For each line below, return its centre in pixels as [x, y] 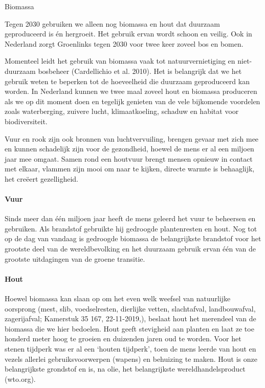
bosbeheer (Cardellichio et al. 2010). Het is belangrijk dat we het [140, 71]
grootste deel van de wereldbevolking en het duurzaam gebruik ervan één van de [130, 249]
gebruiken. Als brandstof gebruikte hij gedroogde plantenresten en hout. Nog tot [131, 228]
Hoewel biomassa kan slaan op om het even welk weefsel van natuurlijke [118, 298]
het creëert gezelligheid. [41, 178]
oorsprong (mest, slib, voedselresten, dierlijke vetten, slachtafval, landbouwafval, [130, 308]
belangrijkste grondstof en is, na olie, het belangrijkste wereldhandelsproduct [125, 369]
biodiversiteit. [26, 121]
